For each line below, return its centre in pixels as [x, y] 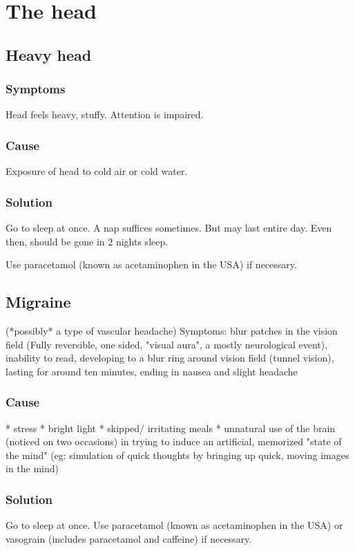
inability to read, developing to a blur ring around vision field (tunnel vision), [170, 358]
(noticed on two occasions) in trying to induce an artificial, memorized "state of [174, 441]
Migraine [38, 302]
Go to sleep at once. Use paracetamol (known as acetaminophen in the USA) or [174, 525]
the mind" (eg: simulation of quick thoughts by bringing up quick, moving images [177, 455]
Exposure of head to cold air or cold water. [97, 171]
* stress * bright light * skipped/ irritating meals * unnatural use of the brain [171, 428]
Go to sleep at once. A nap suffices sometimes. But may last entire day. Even [169, 227]
